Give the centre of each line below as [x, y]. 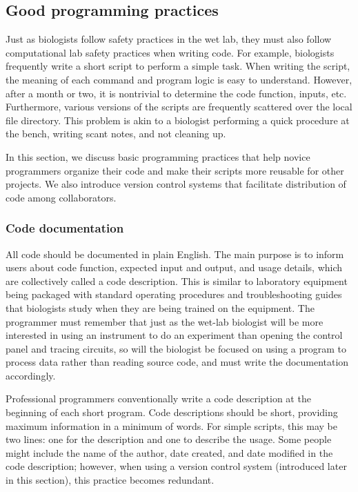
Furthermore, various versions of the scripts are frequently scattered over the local [179, 107]
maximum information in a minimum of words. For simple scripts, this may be [172, 425]
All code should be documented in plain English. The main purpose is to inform [175, 254]
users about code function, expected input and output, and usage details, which [174, 267]
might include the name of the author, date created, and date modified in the [169, 452]
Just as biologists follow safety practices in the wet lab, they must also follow [169, 39]
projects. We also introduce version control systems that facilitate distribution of [176, 184]
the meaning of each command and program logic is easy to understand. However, [179, 79]
